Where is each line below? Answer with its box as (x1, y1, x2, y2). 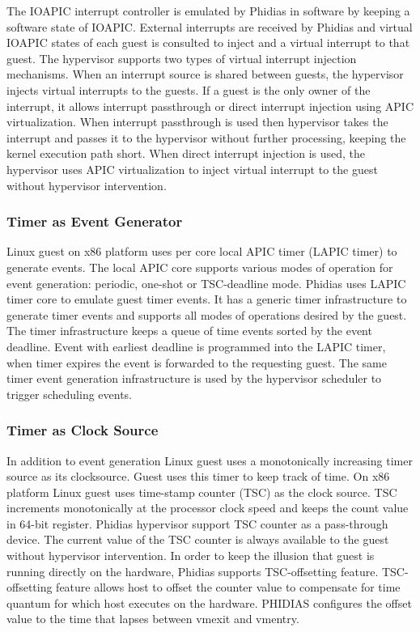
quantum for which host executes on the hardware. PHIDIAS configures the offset (6, 594, 412, 611)
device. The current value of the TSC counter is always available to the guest (6, 531, 389, 548)
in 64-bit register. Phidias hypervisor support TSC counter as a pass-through (6, 515, 388, 532)
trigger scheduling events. (6, 385, 133, 402)
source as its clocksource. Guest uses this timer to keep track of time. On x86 (6, 468, 390, 485)
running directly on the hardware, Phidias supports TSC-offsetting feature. (6, 562, 379, 579)
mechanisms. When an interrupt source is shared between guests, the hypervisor (6, 66, 404, 83)
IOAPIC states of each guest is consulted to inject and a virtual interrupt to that (6, 34, 410, 51)
